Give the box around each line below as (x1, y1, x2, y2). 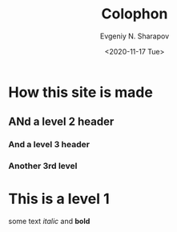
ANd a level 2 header (8, 115, 115, 129)
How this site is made (8, 83, 154, 101)
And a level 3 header (8, 139, 91, 150)
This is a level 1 (8, 190, 110, 208)
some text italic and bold (8, 217, 91, 226)
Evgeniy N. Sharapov (99, 31, 170, 41)
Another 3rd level (8, 161, 78, 172)
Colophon (101, 5, 168, 23)
